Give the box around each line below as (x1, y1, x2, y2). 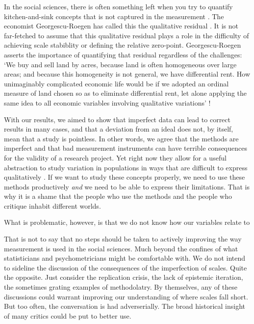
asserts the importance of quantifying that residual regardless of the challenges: (4, 49, 242, 59)
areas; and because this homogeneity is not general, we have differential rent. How (4, 69, 251, 79)
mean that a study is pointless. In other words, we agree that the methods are (4, 133, 239, 143)
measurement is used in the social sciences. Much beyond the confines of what (4, 243, 238, 253)
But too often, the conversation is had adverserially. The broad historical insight (4, 301, 245, 311)
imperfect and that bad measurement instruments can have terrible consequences (4, 143, 247, 153)
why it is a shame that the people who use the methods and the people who (4, 191, 232, 201)
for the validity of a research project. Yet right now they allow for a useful (4, 152, 227, 162)
